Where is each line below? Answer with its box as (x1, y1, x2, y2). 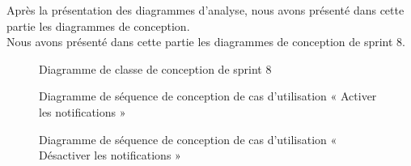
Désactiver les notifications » (39, 147, 181, 164)
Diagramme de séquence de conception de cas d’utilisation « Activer (39, 87, 377, 104)
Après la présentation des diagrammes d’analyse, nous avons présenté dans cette (6, 2, 405, 18)
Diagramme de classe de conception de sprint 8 (39, 60, 272, 77)
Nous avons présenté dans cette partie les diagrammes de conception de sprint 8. (6, 33, 405, 50)
